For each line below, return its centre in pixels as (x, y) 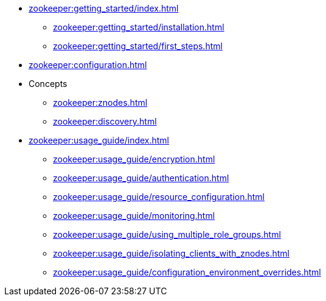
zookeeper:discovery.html (105, 121)
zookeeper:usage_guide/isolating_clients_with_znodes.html (171, 253)
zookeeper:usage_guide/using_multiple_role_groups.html (167, 234)
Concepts (48, 84)
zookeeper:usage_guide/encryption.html (134, 159)
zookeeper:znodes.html (100, 102)
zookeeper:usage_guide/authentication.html (141, 178)
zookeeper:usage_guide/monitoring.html (134, 216)
